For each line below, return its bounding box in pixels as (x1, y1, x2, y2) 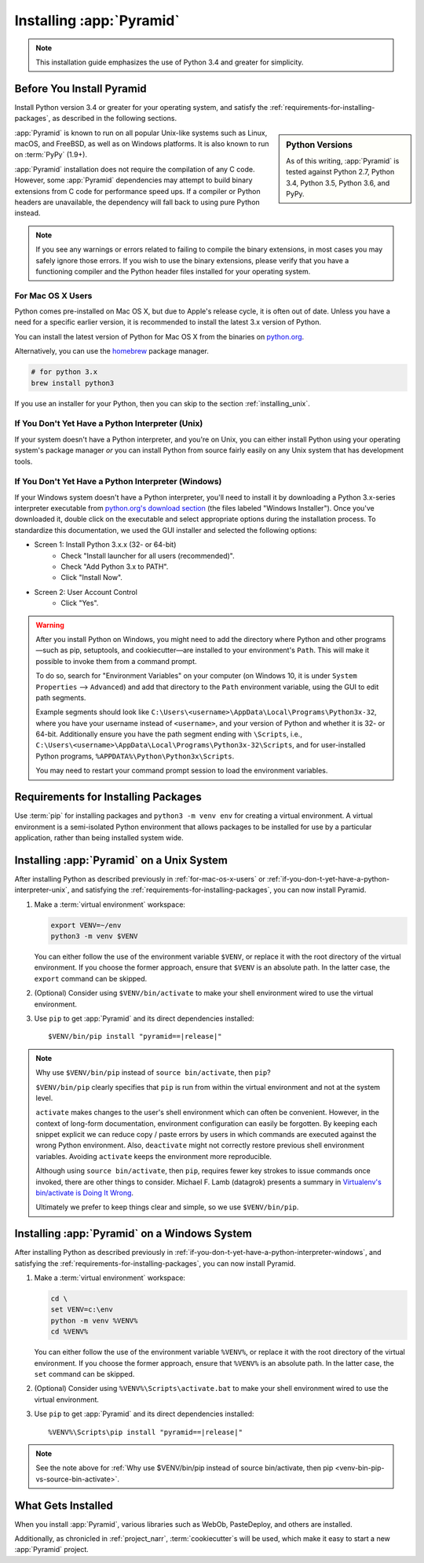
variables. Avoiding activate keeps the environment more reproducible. (35, 1151, 272, 1161)
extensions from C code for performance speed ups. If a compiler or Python (14, 186, 261, 196)
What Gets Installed (14, 1499, 114, 1512)
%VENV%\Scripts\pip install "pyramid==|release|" (48, 1427, 243, 1436)
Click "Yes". (60, 598, 99, 608)
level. (35, 1093, 53, 1103)
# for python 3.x (31, 368, 98, 376)
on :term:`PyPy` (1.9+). (14, 150, 88, 160)
